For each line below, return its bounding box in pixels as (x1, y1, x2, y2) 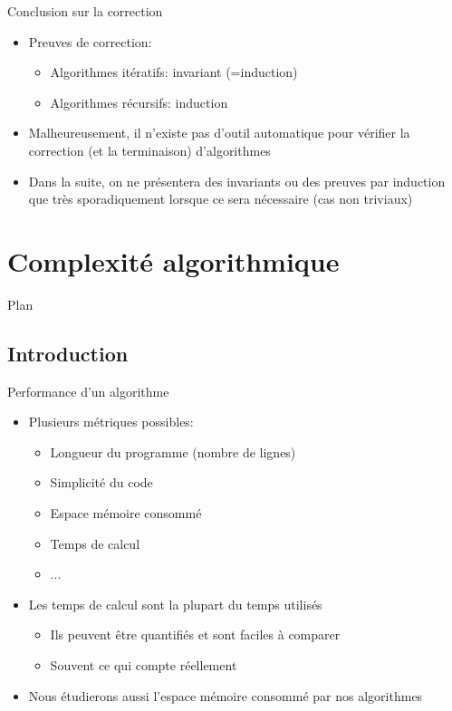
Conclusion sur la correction (7, 2, 163, 20)
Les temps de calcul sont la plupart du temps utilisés (28, 594, 322, 613)
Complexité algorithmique (7, 242, 340, 279)
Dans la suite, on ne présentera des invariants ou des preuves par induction (28, 171, 446, 190)
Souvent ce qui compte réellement (50, 656, 237, 675)
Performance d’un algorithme (7, 381, 169, 400)
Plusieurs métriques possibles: (28, 412, 194, 431)
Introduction (7, 339, 129, 367)
